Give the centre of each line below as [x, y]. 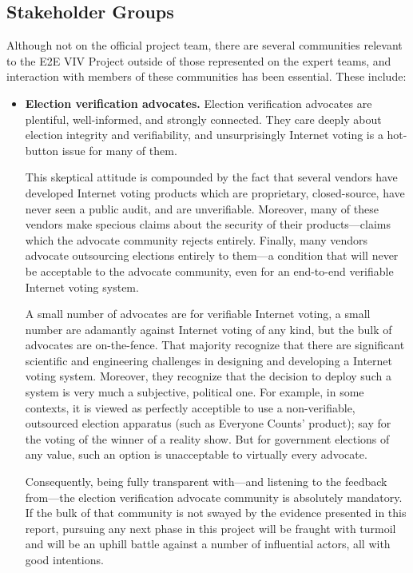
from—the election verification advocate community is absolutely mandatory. [214, 497]
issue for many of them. [119, 150]
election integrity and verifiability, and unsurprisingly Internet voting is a [204, 135]
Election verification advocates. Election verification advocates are [199, 103]
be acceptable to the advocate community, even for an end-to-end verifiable [209, 271]
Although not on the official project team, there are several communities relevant [205, 45]
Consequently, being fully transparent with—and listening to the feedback [206, 481]
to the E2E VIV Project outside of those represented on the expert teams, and [199, 60]
